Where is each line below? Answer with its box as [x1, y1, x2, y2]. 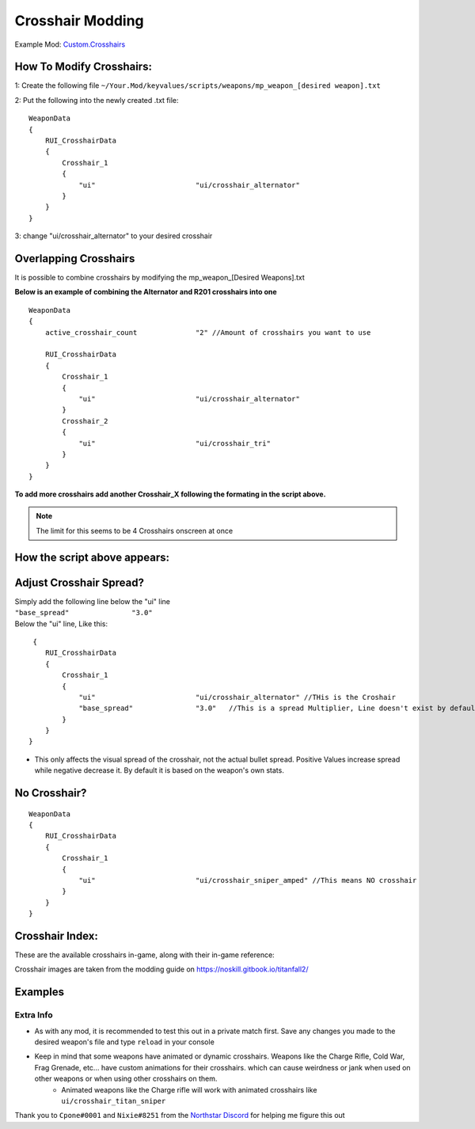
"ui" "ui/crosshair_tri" [78, 439, 271, 447]
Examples [14, 986, 65, 999]
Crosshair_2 [62, 416, 108, 425]
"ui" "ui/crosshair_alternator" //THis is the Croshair [78, 693, 396, 701]
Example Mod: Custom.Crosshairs [14, 40, 126, 49]
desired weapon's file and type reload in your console [34, 1037, 215, 1047]
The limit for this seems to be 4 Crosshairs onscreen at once [36, 526, 234, 535]
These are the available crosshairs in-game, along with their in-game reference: [14, 950, 275, 960]
